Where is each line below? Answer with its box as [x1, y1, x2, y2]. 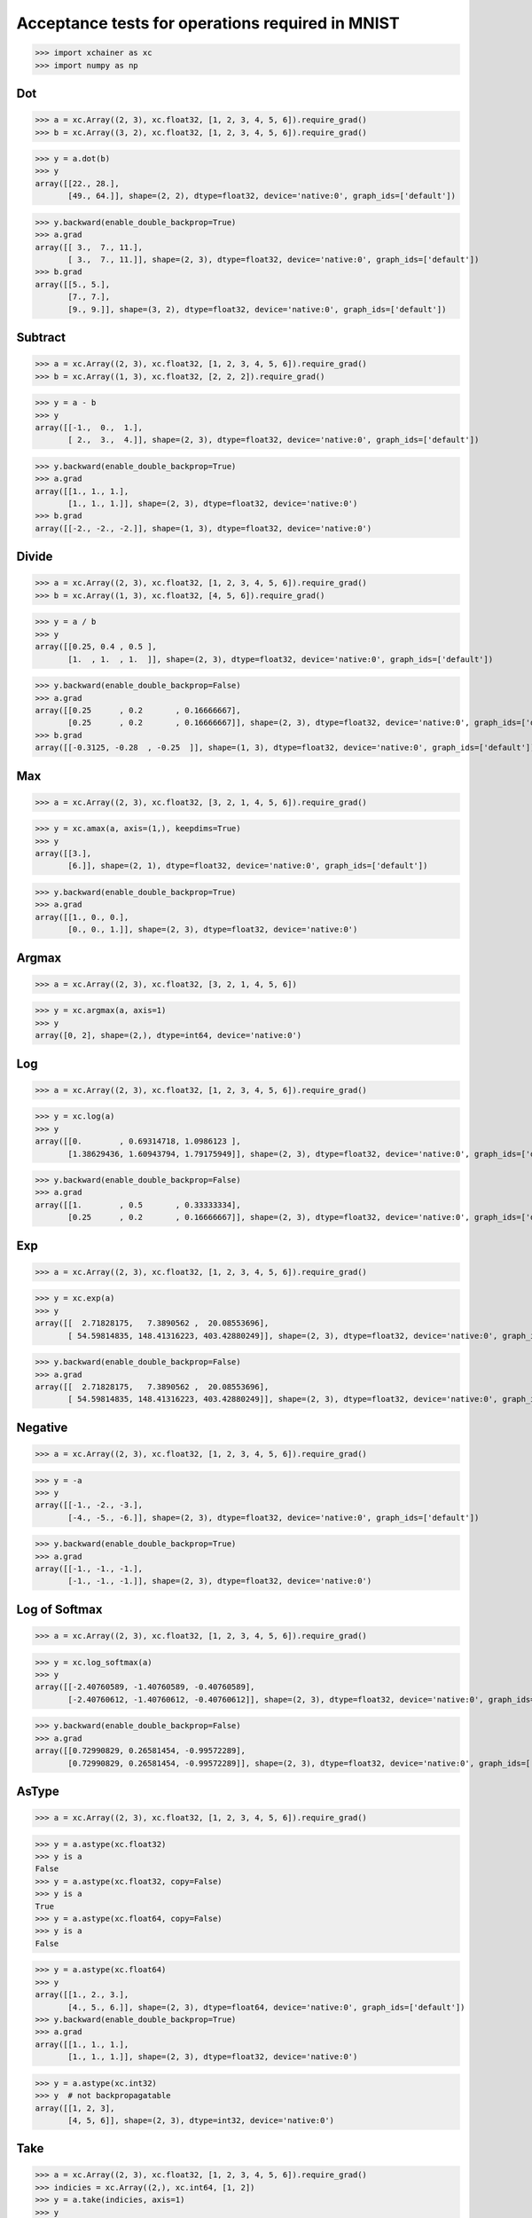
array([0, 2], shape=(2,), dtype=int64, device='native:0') [35, 1030, 302, 1041]
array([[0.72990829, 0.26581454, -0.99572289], [35, 1746, 246, 1756]
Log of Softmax [16, 1601, 103, 1616]
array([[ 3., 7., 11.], [35, 242, 144, 252]
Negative [16, 1420, 68, 1435]
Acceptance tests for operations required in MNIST [16, 13, 400, 33]
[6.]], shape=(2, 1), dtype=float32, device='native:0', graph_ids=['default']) [67, 861, 428, 871]
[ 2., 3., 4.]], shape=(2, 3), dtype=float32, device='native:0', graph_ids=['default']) [67, 435, 480, 445]
